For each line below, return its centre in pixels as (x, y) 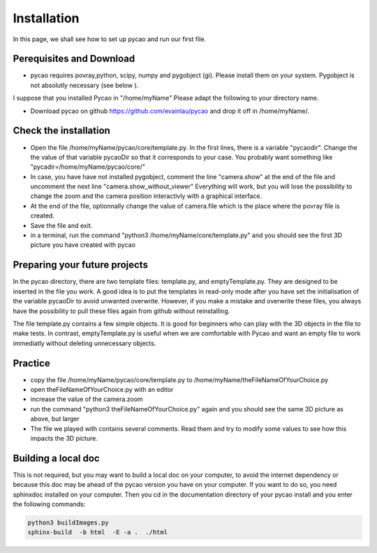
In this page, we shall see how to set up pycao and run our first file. (109, 39)
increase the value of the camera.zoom (87, 399)
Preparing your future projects (80, 265)
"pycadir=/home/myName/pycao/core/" (88, 167)
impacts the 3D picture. (64, 438)
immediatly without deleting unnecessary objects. (84, 343)
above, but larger (55, 419)
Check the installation (62, 131)
